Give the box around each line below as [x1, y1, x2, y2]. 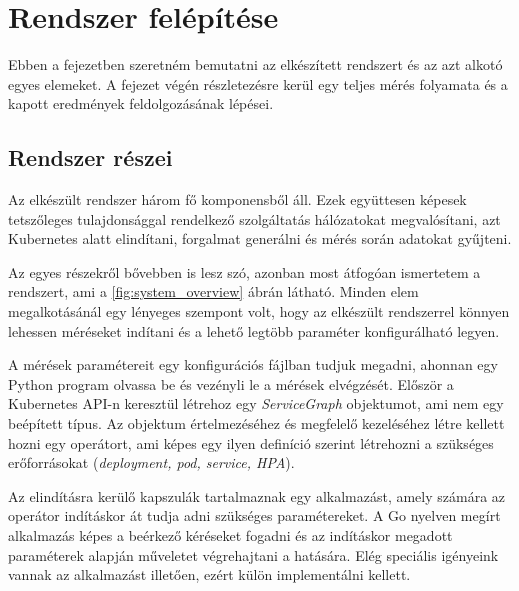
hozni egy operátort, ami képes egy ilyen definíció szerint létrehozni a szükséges [8, 432, 494, 453]
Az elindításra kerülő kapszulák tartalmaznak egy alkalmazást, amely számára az [8, 485, 506, 506]
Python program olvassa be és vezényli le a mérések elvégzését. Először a [8, 373, 454, 394]
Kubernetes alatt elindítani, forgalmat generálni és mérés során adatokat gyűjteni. [8, 228, 512, 249]
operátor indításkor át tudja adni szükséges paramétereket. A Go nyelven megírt [8, 505, 501, 526]
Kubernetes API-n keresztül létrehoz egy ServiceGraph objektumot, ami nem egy [8, 393, 504, 414]
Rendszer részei [8, 142, 173, 173]
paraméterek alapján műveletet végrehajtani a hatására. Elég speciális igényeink [8, 544, 499, 565]
